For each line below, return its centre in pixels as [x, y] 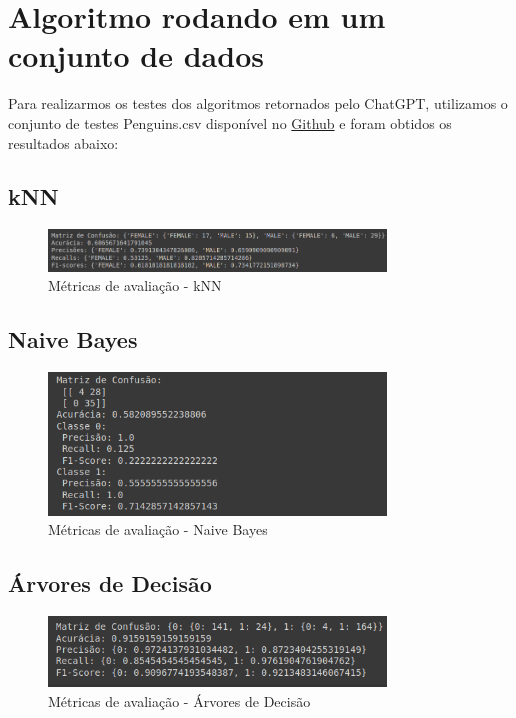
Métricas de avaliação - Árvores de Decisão [179, 700]
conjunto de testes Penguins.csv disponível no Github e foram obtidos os [230, 122]
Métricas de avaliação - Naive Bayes [158, 529]
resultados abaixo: [63, 142]
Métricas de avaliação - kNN [135, 285]
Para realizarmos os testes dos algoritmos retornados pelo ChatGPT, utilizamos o [258, 103]
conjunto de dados [136, 55]
